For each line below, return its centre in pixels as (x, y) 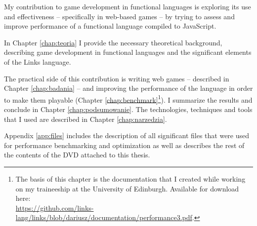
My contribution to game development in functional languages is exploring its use (128, 6)
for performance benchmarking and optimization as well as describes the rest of (124, 145)
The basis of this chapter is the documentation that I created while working (130, 178)
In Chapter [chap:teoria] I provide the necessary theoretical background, (113, 42)
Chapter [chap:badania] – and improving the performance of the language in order (128, 88)
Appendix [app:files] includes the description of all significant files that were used (127, 135)
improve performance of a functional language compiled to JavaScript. (110, 26)
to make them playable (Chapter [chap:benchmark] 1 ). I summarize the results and (128, 99)
